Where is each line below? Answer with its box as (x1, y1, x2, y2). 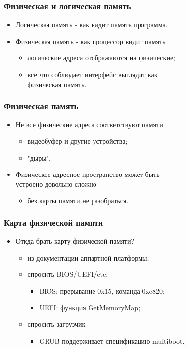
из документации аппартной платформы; (27, 252, 149, 262)
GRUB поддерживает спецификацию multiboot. (39, 335, 185, 346)
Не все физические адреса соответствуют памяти (15, 119, 163, 130)
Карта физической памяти (4, 216, 103, 228)
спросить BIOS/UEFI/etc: (27, 269, 108, 279)
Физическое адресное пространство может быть (15, 169, 160, 179)
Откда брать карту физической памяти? (15, 236, 135, 246)
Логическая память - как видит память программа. (15, 19, 168, 30)
